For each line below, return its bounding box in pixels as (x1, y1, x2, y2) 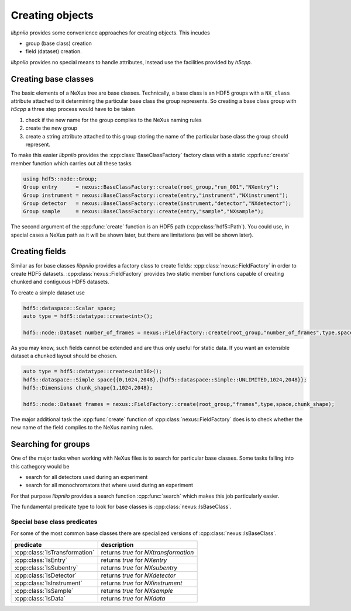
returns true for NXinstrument (101, 579, 183, 587)
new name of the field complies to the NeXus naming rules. (11, 424, 153, 431)
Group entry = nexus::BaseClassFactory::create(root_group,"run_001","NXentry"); (23, 184, 280, 190)
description (101, 540, 134, 548)
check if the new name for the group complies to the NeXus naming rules (25, 116, 202, 123)
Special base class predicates (11, 518, 98, 526)
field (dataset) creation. (25, 48, 82, 55)
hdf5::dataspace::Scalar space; (23, 304, 116, 311)
